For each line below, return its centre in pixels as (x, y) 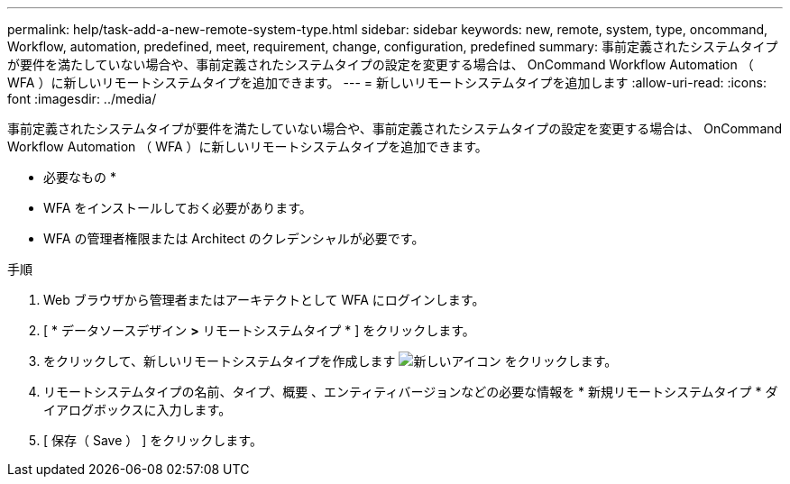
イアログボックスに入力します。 (138, 410)
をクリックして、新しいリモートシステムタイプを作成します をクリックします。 (331, 361)
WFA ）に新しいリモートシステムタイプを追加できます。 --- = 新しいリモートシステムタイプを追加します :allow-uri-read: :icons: (387, 82)
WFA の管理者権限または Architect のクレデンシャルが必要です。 (234, 238)
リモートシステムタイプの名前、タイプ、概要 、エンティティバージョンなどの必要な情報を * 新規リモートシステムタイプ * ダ (411, 392)
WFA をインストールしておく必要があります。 (178, 208)
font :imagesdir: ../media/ (82, 99)
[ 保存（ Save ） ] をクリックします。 (153, 440)
